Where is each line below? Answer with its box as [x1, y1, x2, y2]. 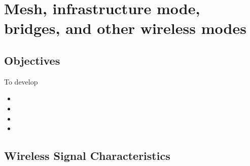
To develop [4, 76, 38, 87]
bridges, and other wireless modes [4, 18, 246, 38]
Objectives [4, 52, 60, 68]
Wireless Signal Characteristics [4, 148, 170, 163]
